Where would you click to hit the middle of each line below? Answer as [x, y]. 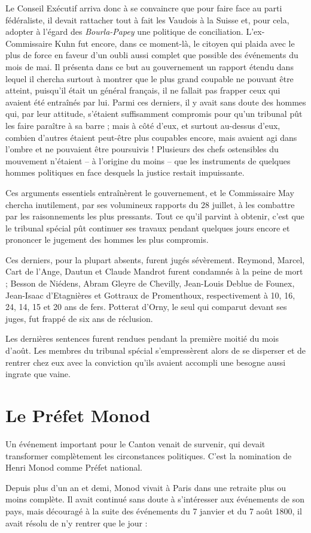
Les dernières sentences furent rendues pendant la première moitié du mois [142, 338]
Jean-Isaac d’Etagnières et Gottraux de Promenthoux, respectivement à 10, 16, [150, 295]
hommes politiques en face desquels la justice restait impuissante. [125, 172]
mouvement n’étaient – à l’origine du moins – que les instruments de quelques [148, 160]
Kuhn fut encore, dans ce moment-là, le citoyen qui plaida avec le [175, 43]
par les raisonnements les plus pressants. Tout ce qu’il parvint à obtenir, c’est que [155, 216]
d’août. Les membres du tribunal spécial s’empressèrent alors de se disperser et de [156, 350]
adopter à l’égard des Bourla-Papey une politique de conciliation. [124, 31]
